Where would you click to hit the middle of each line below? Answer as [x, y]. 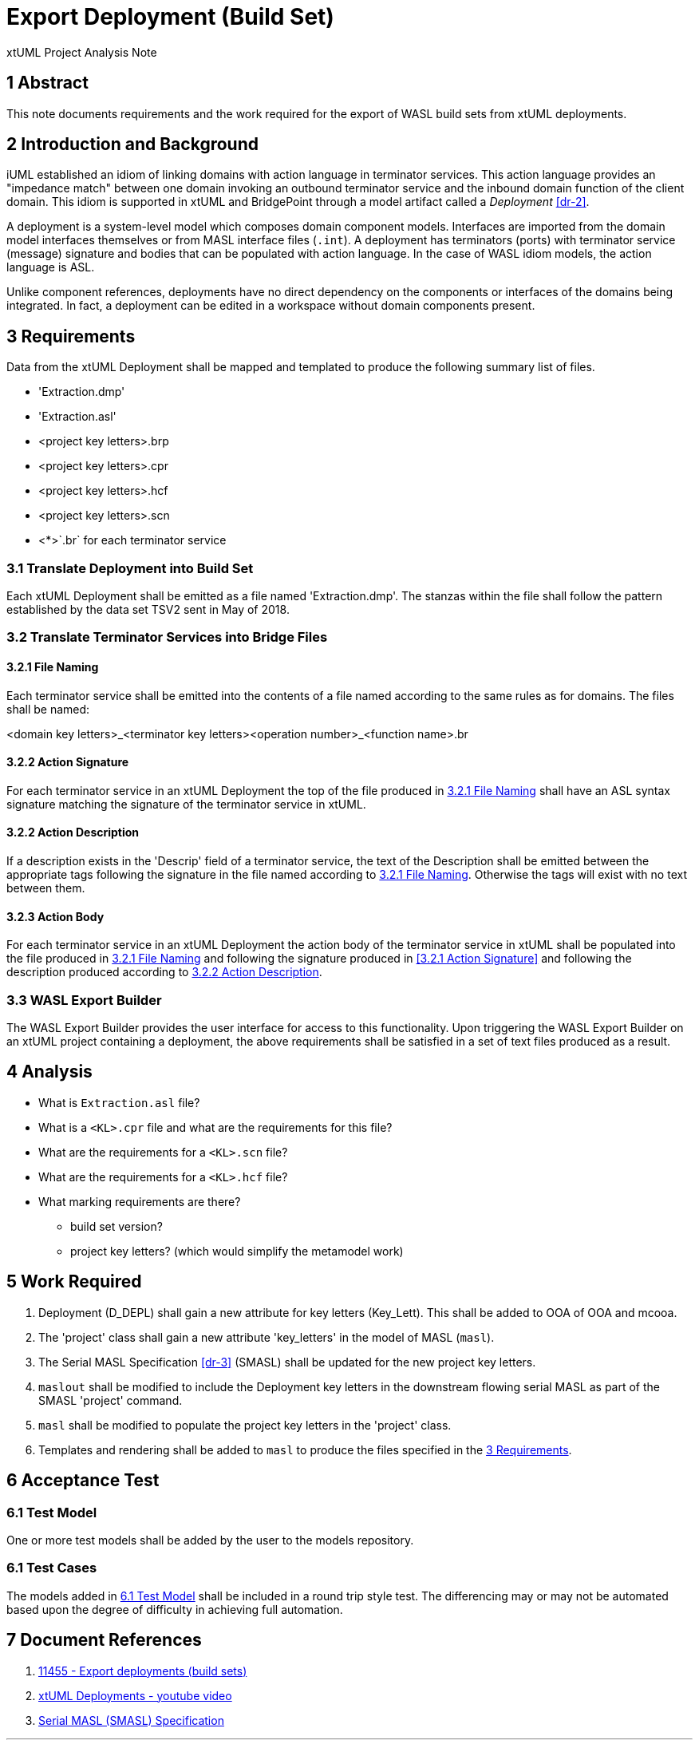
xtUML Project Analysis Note [82, 52]
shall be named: [48, 709]
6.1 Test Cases [52, 1568]
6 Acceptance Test [83, 1481]
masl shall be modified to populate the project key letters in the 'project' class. [245, 1425]
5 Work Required [74, 1282]
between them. [46, 888]
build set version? [116, 1226]
